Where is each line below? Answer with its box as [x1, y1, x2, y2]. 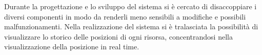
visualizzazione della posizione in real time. [4, 41, 139, 52]
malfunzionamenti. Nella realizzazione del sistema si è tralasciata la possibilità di [4, 21, 258, 32]
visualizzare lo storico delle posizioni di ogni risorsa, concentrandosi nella [4, 31, 233, 42]
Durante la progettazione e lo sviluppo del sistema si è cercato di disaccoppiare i [4, 1, 257, 11]
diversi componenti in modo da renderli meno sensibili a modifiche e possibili [4, 11, 246, 22]
